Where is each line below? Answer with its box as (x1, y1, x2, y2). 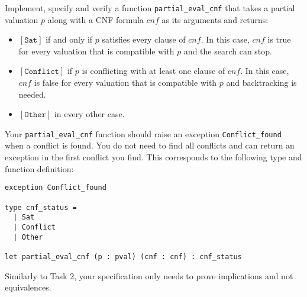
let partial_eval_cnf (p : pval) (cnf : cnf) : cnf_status (5, 252, 242, 261)
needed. (18, 88, 46, 100)
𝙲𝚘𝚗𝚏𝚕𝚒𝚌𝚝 (24, 67, 59, 76)
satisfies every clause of (102, 33, 186, 46)
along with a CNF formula (47, 13, 144, 25)
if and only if (46, 33, 93, 46)
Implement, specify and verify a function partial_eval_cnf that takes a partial (5, 2, 295, 14)
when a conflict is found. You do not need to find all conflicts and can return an (5, 139, 295, 151)
